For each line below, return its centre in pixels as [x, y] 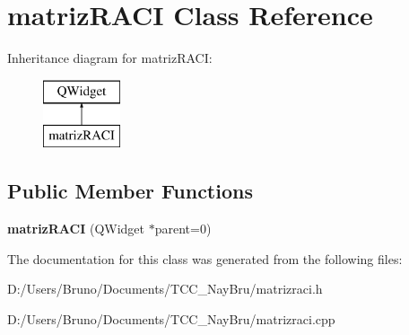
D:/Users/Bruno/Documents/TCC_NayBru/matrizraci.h [165, 289]
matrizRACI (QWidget [76, 229]
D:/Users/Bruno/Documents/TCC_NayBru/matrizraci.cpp [171, 318]
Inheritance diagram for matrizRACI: [110, 58]
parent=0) [183, 229]
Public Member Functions [130, 191]
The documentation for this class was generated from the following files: [205, 258]
